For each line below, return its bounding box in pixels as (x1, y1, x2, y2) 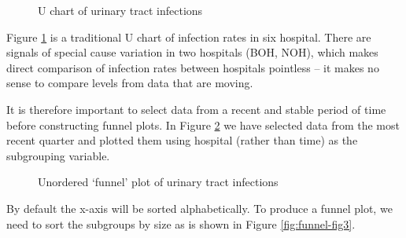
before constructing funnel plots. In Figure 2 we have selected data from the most (6, 116, 400, 133)
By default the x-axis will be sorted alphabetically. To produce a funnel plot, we (6, 200, 393, 216)
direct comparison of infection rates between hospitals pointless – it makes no (6, 59, 379, 75)
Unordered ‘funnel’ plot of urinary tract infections (38, 174, 279, 190)
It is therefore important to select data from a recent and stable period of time (6, 101, 386, 117)
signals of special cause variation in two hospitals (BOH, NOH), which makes (6, 44, 378, 60)
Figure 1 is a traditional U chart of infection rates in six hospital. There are (6, 28, 371, 45)
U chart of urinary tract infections (38, 2, 203, 18)
